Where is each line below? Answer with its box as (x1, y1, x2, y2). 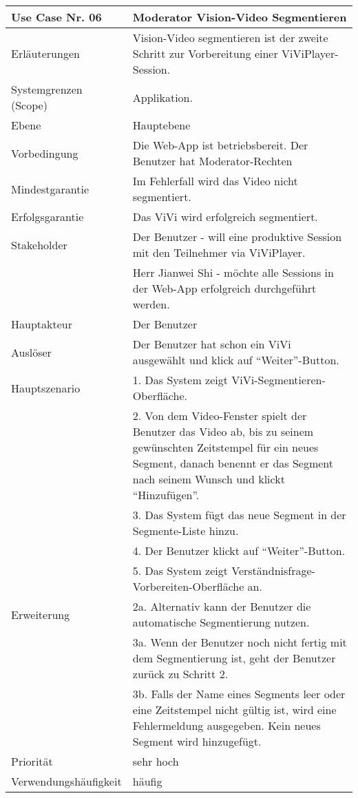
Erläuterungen (11, 45, 80, 61)
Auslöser (11, 344, 52, 360)
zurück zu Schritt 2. (132, 666, 229, 682)
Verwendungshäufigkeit (11, 773, 122, 789)
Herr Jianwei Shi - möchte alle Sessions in (132, 264, 334, 280)
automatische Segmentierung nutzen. (132, 614, 310, 630)
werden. (132, 296, 170, 312)
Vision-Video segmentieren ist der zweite (132, 30, 328, 45)
